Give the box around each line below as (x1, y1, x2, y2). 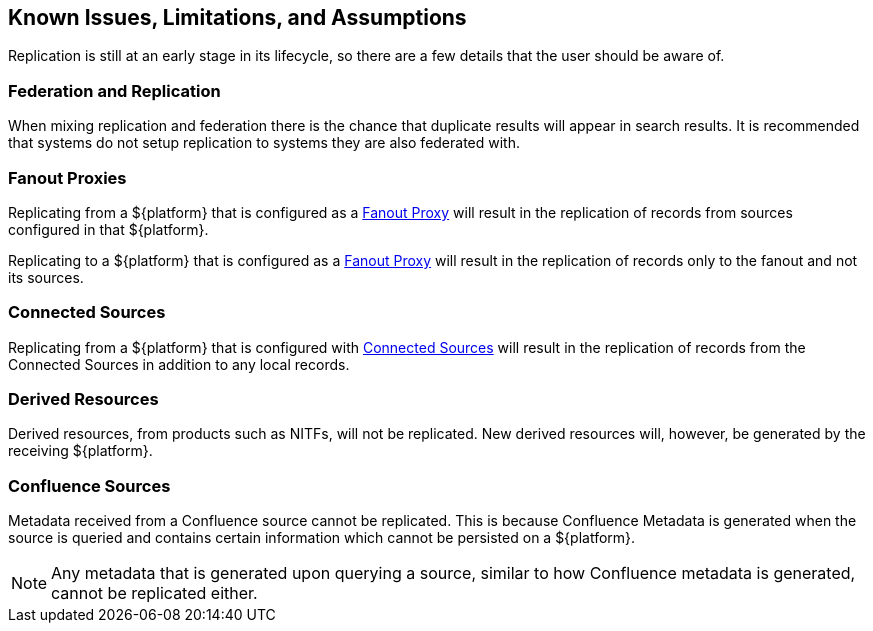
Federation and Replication (8, 80, 221, 101)
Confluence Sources (8, 475, 171, 496)
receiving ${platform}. (8, 442, 153, 460)
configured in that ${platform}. (8, 220, 209, 238)
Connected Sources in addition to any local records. (8, 355, 350, 373)
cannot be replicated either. (51, 583, 258, 604)
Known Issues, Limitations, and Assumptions (8, 5, 467, 30)
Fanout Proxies (8, 167, 127, 188)
